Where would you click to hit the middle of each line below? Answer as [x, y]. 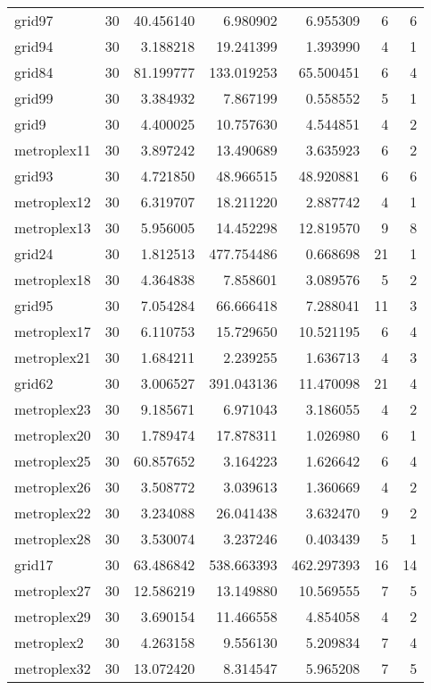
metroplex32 [53, 668]
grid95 [34, 305]
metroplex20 [53, 435]
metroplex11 [53, 150]
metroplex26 [53, 487]
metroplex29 [53, 616]
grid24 [34, 253]
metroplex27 [53, 590]
